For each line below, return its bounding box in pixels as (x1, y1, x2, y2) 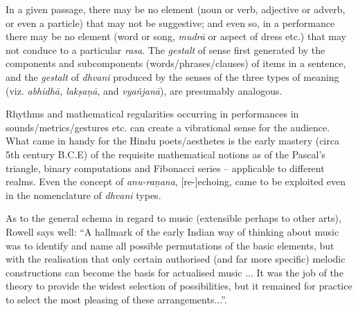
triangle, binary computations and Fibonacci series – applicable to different (6, 160, 325, 175)
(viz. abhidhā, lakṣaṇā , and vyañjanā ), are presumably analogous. (6, 83, 283, 97)
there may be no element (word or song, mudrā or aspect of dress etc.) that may (6, 29, 346, 44)
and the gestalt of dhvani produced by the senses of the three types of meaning (6, 69, 339, 84)
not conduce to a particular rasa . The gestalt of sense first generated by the (6, 42, 325, 57)
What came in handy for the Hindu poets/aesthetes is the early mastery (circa (6, 133, 339, 148)
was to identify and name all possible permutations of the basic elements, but (6, 238, 334, 252)
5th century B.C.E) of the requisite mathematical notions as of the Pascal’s (6, 147, 325, 161)
